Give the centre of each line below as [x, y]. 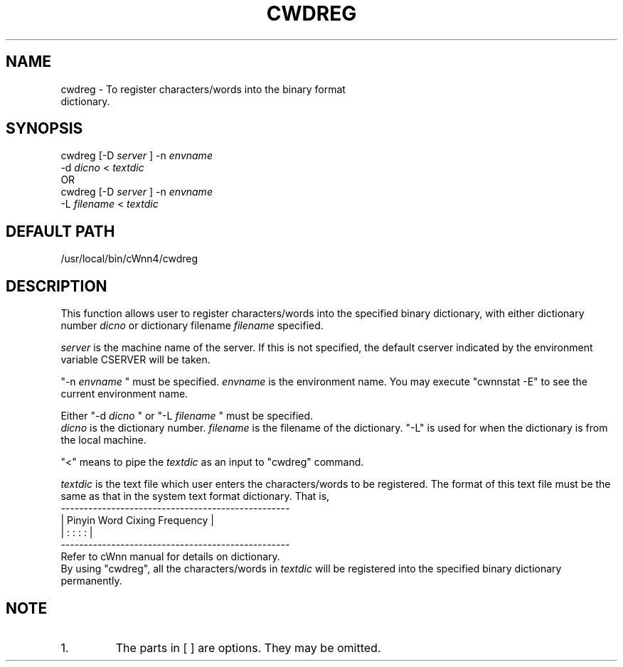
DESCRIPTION [57, 286]
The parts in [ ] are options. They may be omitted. [248, 647]
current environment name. [124, 394]
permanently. [91, 581]
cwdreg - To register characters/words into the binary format [203, 89]
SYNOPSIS [44, 129]
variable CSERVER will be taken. [135, 360]
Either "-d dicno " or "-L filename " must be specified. [187, 416]
